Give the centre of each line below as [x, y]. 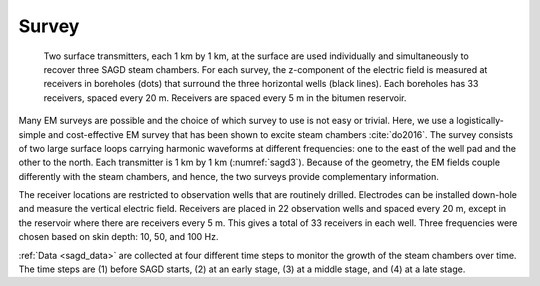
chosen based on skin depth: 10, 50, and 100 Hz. [118, 237]
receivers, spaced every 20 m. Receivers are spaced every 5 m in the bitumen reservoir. [225, 97]
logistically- [480, 121]
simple [32, 134]
